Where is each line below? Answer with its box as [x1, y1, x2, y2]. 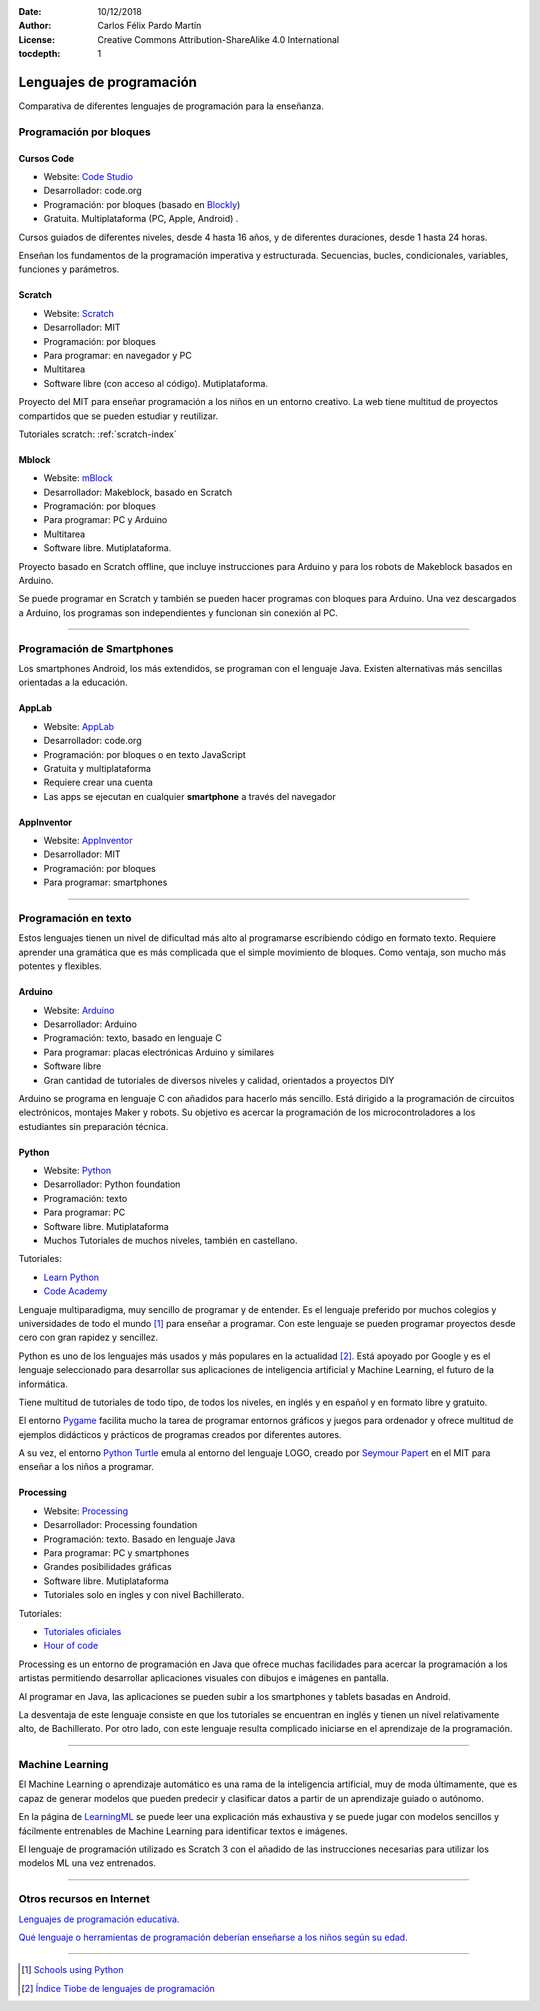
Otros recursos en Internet [18, 1892, 150, 1906]
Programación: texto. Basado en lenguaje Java [43, 1533, 236, 1545]
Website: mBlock [43, 472, 114, 484]
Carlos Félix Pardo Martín [97, 20, 202, 32]
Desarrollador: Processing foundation [43, 1519, 198, 1531]
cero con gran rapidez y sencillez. [18, 1331, 159, 1344]
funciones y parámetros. [18, 263, 120, 275]
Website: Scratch [43, 307, 115, 319]
